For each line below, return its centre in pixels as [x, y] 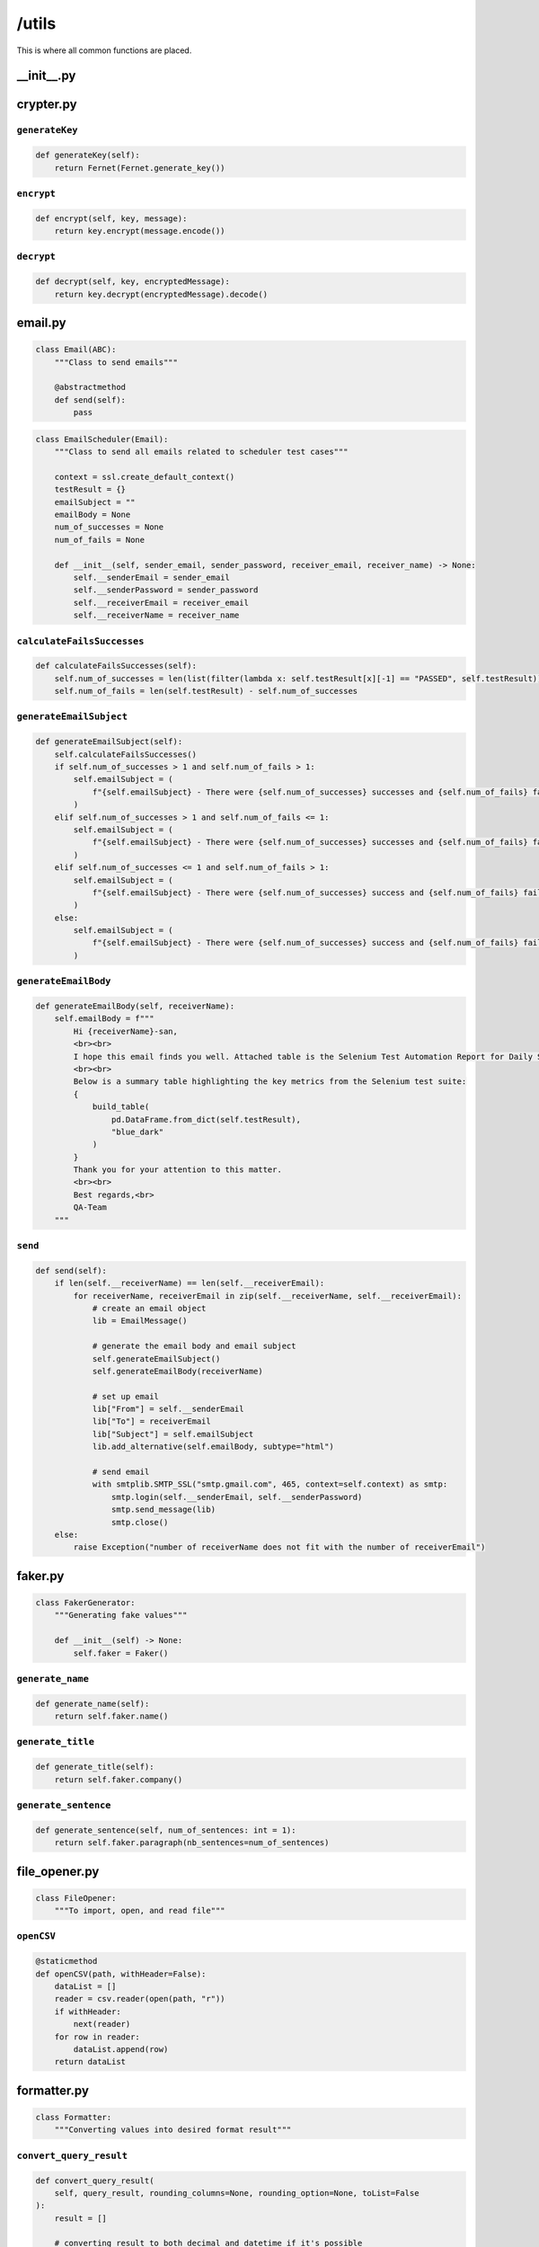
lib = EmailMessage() [140, 1321]
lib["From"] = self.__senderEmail [168, 1409]
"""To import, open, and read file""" [140, 1911]
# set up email [125, 1396]
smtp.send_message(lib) [163, 1510]
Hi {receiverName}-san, [126, 1031]
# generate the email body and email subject [194, 1346]
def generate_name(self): [93, 1704]
